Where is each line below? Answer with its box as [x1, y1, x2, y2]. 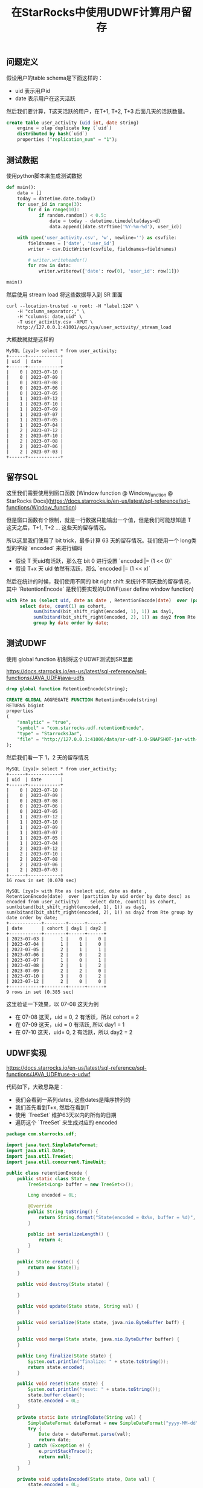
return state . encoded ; [28, 1364, 85, 1370]
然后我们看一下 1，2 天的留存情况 [6, 753, 89, 761]
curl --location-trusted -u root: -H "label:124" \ [6, 303, 139, 310]
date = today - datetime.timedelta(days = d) [49, 218, 161, 225]
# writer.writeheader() [28, 257, 88, 263]
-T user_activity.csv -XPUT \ [17, 319, 94, 325]
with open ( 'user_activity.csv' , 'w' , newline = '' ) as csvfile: [17, 234, 177, 240]
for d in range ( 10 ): [28, 207, 80, 213]
